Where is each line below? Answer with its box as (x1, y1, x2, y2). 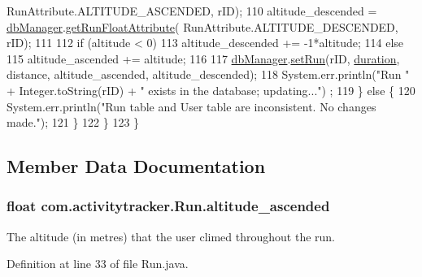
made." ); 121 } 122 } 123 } (7, 114, 140, 131)
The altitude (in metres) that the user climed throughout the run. (7, 227, 335, 245)
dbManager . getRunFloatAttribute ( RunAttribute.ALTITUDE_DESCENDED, (7, 18, 398, 35)
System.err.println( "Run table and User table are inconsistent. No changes (7, 97, 376, 115)
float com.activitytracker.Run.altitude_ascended (7, 196, 330, 216)
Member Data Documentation (7, 154, 266, 179)
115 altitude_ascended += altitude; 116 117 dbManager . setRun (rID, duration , (7, 50, 400, 67)
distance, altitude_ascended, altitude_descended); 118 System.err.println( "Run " (7, 66, 410, 83)
